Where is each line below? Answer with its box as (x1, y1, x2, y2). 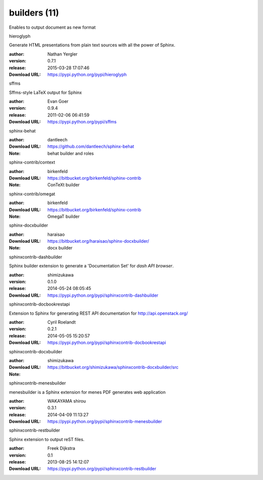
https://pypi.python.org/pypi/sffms (47, 119, 117, 125)
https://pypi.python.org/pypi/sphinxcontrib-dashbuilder (47, 292, 158, 298)
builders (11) (9, 7, 59, 18)
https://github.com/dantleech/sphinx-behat (47, 144, 134, 150)
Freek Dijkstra (47, 445, 75, 451)
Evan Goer (47, 98, 69, 104)
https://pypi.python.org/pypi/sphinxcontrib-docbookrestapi (47, 340, 167, 346)
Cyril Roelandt (47, 319, 76, 325)
